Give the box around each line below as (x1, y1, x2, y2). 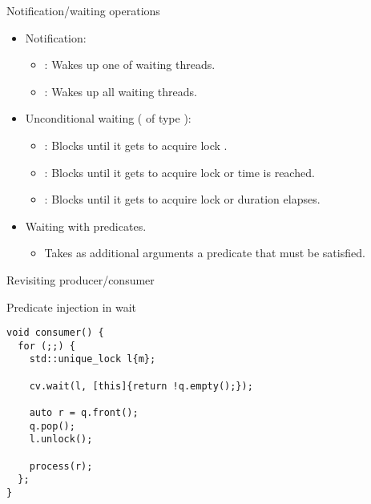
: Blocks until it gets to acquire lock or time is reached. (44, 163, 315, 180)
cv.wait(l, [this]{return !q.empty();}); (29, 380, 253, 392)
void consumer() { (6, 327, 104, 339)
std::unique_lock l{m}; (29, 353, 156, 365)
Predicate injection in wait (6, 298, 137, 315)
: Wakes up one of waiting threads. (44, 56, 216, 73)
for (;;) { (18, 340, 75, 352)
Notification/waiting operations (6, 2, 160, 18)
